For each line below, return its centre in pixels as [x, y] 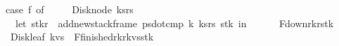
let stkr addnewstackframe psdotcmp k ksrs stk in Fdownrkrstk [174, 23]
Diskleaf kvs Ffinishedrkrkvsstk [82, 37]
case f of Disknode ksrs [69, 9]
